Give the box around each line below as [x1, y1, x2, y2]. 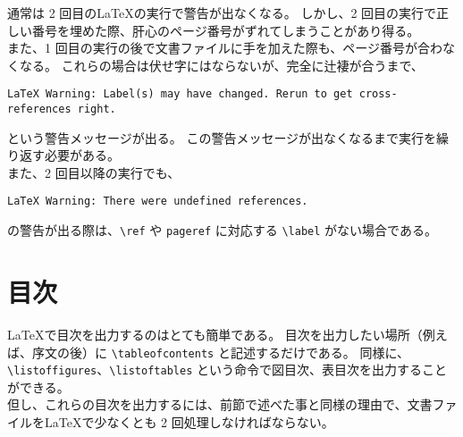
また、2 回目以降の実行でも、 [7, 163, 181, 181]
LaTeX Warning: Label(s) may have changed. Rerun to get [7, 88, 353, 101]
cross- [358, 88, 398, 101]
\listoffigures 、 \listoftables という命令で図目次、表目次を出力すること [7, 360, 447, 379]
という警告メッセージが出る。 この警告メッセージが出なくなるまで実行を [7, 128, 437, 147]
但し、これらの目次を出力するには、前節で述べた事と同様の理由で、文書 [7, 395, 433, 414]
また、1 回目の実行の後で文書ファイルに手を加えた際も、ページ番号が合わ [7, 38, 442, 57]
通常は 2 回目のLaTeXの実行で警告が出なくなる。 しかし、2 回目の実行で [7, 4, 437, 21]
